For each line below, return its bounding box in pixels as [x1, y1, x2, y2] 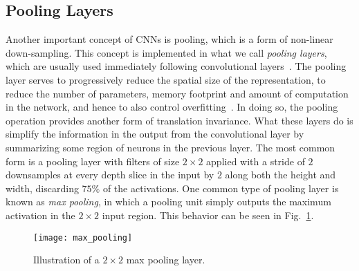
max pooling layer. [126, 252, 205, 267]
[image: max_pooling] [33, 232, 133, 243]
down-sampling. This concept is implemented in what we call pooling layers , [6, 45, 327, 59]
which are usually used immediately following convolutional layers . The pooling [6, 59, 347, 73]
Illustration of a [33, 252, 100, 267]
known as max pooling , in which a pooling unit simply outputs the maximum [6, 194, 331, 209]
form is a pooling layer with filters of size [6, 153, 180, 168]
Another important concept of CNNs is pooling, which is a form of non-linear [6, 32, 333, 46]
